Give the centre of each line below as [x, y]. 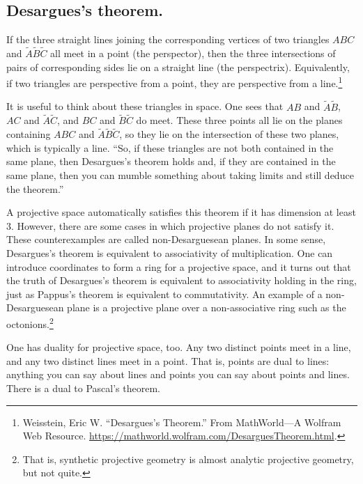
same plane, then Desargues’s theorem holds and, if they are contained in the [171, 161]
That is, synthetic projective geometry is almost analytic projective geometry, [188, 459]
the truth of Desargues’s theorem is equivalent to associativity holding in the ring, [181, 280]
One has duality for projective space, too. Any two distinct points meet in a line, [179, 347]
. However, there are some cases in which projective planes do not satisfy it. [173, 225]
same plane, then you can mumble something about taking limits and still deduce [180, 175]
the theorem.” [35, 188]
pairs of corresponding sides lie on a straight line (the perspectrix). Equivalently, [178, 67]
